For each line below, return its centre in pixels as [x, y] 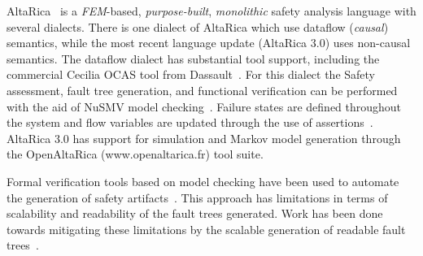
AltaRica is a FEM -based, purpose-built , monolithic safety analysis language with [211, 11]
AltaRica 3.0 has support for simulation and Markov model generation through [204, 138]
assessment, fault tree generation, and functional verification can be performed [202, 90]
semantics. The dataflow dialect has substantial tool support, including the [193, 58]
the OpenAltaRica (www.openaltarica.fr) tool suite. [135, 154]
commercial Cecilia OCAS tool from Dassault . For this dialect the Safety [191, 74]
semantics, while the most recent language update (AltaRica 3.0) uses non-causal [209, 43]
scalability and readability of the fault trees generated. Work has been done [195, 213]
